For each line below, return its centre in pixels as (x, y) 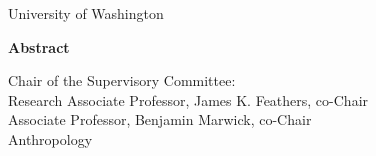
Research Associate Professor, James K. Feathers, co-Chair (188, 99)
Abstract (39, 46)
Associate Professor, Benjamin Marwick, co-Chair (160, 119)
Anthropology (50, 138)
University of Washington (86, 13)
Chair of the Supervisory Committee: (122, 80)
